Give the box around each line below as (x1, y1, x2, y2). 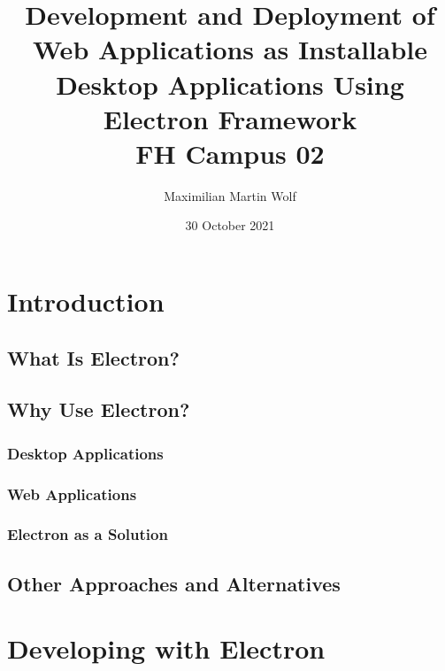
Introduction (7, 283, 165, 320)
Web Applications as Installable (33, 31, 427, 67)
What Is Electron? (7, 343, 180, 371)
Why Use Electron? (7, 396, 190, 423)
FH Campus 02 (135, 135, 325, 171)
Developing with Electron (7, 630, 326, 667)
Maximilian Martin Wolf (164, 186, 296, 204)
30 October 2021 (185, 216, 275, 235)
